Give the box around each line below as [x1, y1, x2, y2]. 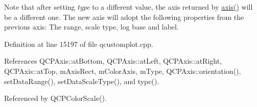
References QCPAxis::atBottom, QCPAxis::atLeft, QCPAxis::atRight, [4, 56, 222, 66]
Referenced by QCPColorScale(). [4, 93, 107, 103]
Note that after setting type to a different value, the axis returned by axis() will [4, 2, 253, 12]
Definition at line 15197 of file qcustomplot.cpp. [4, 38, 153, 49]
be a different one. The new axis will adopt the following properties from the [4, 11, 244, 22]
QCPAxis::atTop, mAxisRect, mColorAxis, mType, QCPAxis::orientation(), [4, 65, 241, 76]
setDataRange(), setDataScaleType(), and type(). [4, 75, 159, 86]
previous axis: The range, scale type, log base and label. [4, 21, 179, 32]
